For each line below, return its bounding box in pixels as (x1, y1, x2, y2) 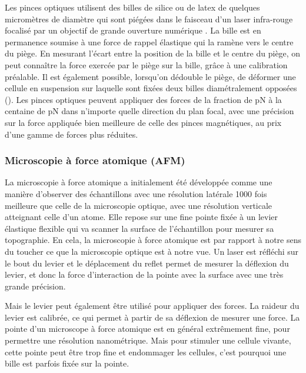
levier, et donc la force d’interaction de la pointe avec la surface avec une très (5, 268, 284, 281)
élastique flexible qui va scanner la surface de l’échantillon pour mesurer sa (5, 222, 274, 234)
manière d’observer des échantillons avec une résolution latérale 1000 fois (5, 187, 267, 199)
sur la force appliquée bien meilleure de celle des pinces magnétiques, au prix (5, 116, 282, 128)
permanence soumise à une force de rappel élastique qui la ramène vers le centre (5, 35, 294, 48)
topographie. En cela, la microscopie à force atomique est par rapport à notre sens (5, 234, 301, 246)
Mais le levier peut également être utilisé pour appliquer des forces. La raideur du (5, 299, 300, 312)
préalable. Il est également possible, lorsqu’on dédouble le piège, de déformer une (5, 70, 296, 82)
